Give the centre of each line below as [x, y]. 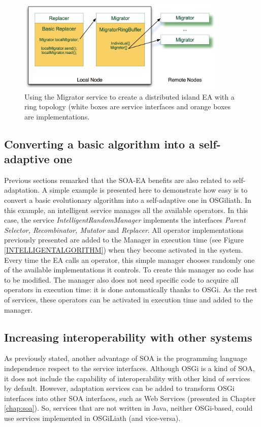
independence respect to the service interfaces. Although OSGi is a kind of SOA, [129, 368]
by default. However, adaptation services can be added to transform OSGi [119, 388]
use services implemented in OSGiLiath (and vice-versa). [92, 418]
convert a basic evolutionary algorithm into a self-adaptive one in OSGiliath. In [128, 200]
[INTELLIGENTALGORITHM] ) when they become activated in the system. [124, 250]
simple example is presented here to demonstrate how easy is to [149, 190]
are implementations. [57, 116]
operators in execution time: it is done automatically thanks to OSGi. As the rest [131, 289]
